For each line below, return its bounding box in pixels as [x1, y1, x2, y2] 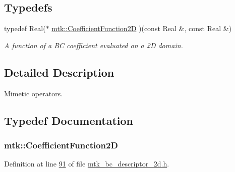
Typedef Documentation [4, 112, 133, 128]
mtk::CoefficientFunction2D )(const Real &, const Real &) [51, 23, 232, 34]
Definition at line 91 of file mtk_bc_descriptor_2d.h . [4, 158, 169, 169]
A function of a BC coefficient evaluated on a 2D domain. [4, 40, 183, 50]
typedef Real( [4, 23, 46, 34]
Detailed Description [4, 64, 114, 80]
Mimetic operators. [4, 88, 63, 98]
